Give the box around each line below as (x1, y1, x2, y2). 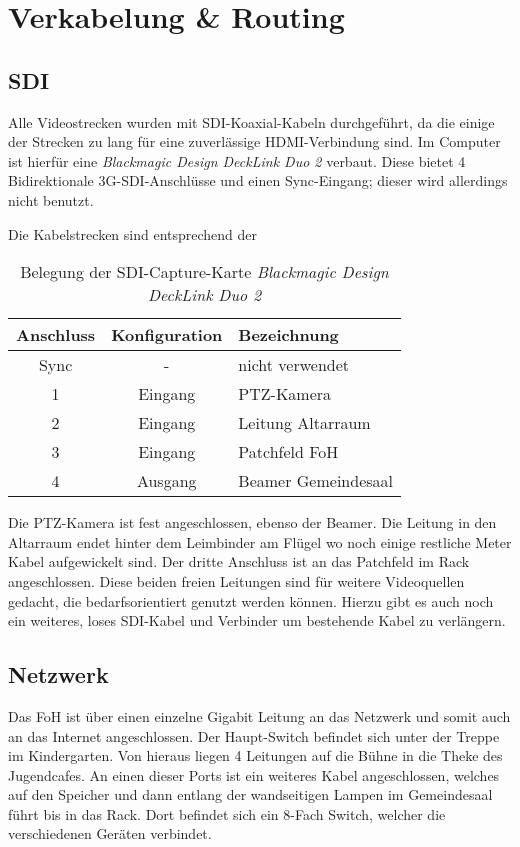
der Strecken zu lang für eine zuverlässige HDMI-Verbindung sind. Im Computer (8, 131, 501, 152)
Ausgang (136, 469, 197, 493)
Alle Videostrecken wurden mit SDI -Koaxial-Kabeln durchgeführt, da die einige (8, 111, 495, 132)
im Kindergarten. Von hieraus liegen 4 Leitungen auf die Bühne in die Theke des (8, 745, 503, 766)
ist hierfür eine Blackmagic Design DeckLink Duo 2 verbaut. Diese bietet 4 (8, 150, 466, 171)
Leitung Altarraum (238, 411, 371, 435)
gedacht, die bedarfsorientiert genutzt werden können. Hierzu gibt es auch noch (8, 590, 494, 611)
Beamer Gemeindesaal (238, 469, 393, 493)
